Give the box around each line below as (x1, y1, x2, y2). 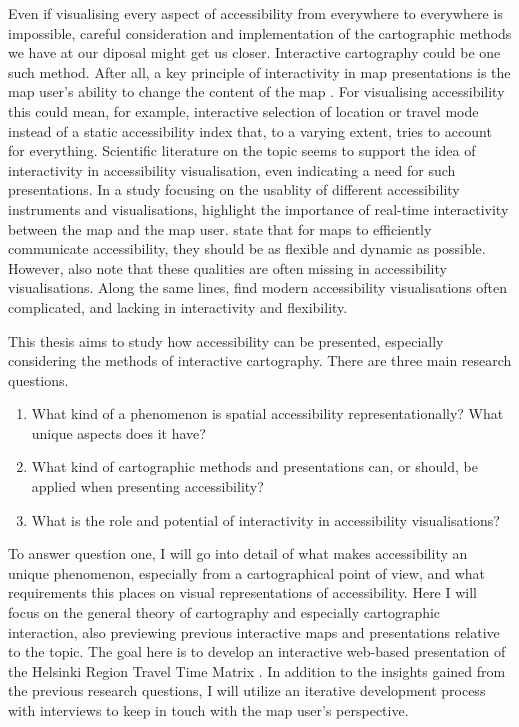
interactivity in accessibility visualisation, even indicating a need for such (8, 159, 456, 180)
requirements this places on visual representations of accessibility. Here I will (8, 582, 477, 603)
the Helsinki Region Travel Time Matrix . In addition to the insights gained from (8, 660, 506, 681)
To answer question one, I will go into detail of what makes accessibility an (8, 543, 468, 564)
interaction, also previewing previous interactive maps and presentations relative (8, 621, 500, 642)
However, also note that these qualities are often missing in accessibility (8, 257, 447, 278)
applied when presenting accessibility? (31, 476, 264, 497)
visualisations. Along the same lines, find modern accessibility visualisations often (8, 277, 507, 298)
